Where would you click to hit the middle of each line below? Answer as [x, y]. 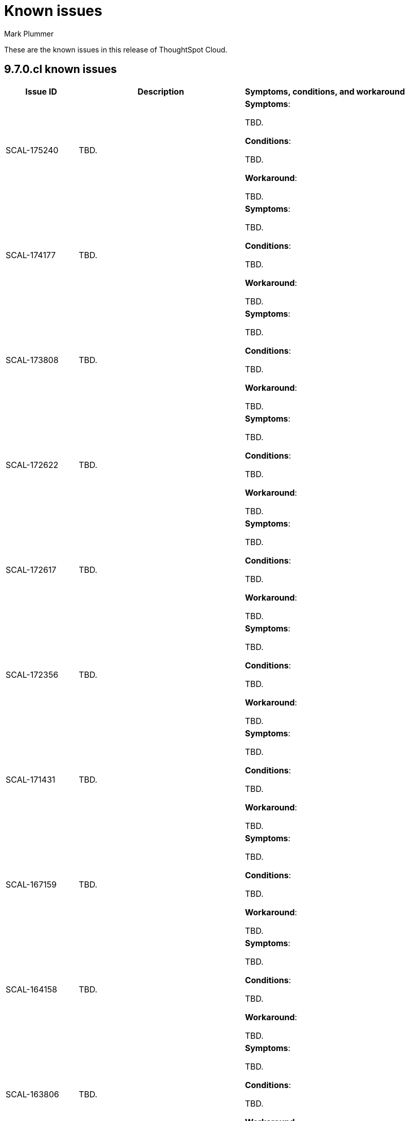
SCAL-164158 [32, 989]
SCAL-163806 [32, 1094]
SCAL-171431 [31, 779]
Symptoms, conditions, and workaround [325, 91]
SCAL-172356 [32, 674]
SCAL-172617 [31, 569]
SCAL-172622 [32, 465]
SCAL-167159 [31, 884]
